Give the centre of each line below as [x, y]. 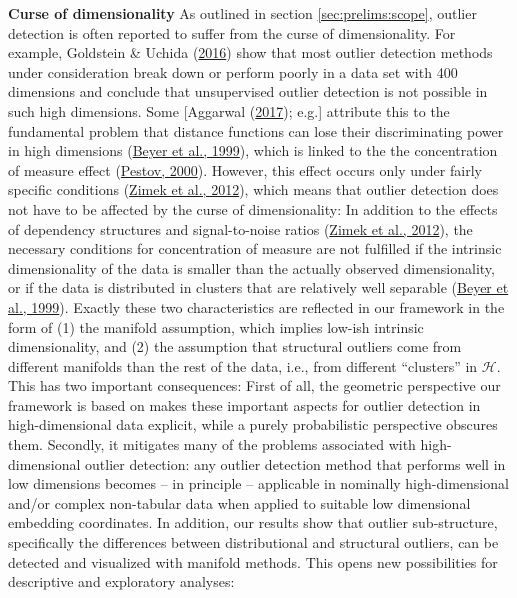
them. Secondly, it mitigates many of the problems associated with [212, 444]
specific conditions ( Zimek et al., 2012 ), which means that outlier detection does [253, 189]
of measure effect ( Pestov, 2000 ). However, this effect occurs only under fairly [245, 169]
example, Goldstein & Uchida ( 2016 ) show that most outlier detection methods [250, 52]
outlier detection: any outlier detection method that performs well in [295, 463]
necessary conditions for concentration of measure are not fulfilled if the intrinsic [255, 248]
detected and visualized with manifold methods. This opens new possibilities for [253, 561]
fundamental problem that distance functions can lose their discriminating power [256, 130]
